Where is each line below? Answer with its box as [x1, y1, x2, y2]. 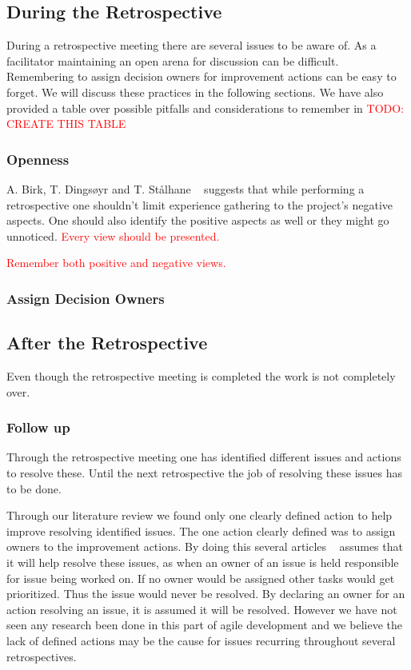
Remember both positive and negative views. [6, 254, 226, 271]
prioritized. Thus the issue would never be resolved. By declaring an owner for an [6, 585, 405, 602]
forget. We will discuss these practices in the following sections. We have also [6, 83, 384, 100]
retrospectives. [6, 648, 77, 664]
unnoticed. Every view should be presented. [6, 227, 220, 244]
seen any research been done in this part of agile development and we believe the [6, 616, 402, 633]
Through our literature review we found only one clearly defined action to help [6, 507, 393, 524]
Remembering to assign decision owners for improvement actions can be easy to [6, 68, 397, 85]
